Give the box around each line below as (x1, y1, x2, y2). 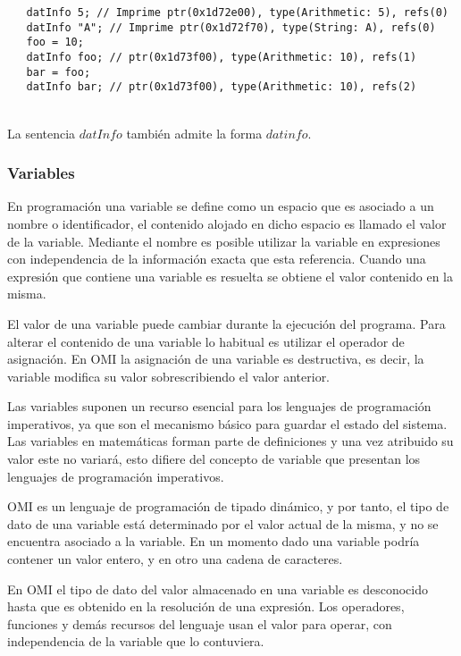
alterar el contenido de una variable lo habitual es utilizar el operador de (7, 332, 405, 350)
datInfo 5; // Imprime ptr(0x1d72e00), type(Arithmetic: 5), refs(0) (26, 6, 448, 19)
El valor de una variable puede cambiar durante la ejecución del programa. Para (7, 314, 446, 332)
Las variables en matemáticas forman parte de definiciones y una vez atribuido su (7, 432, 454, 450)
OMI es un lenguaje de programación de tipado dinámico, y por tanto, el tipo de (7, 497, 449, 516)
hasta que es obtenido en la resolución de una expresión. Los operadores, (7, 597, 405, 616)
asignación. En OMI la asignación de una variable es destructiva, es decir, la (7, 349, 424, 368)
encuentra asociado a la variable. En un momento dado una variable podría (7, 532, 420, 551)
